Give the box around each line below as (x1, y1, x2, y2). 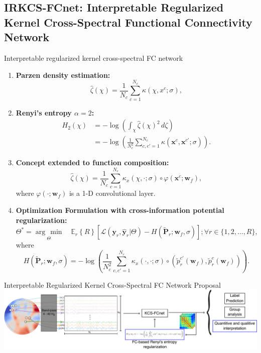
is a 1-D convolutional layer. (69, 188, 156, 198)
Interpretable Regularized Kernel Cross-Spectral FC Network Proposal (4, 279, 221, 290)
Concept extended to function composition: (16, 157, 169, 168)
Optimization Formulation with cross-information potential (16, 205, 224, 215)
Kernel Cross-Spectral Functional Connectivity (4, 14, 252, 30)
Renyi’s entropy (16, 107, 72, 117)
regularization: (16, 214, 67, 225)
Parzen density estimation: (16, 69, 110, 80)
